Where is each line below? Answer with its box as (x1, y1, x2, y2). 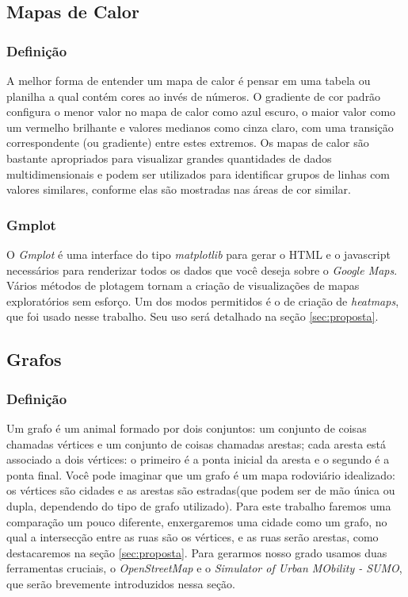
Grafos (6, 347, 62, 372)
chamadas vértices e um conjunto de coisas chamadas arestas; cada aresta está (6, 435, 387, 452)
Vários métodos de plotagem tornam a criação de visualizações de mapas (6, 277, 360, 294)
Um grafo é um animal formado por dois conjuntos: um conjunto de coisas (6, 419, 367, 436)
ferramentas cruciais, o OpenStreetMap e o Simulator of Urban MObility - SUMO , (6, 560, 402, 576)
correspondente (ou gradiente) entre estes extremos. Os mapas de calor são (6, 134, 369, 151)
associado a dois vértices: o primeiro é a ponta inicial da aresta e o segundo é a (6, 451, 390, 468)
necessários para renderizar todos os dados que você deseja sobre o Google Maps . (6, 261, 398, 278)
